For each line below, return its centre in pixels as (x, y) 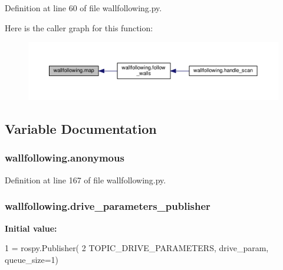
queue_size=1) (32, 259)
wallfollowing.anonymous (65, 158)
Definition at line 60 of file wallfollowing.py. (83, 8)
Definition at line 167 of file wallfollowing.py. (85, 180)
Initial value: (31, 228)
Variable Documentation (81, 129)
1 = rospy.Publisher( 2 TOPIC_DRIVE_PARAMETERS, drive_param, (137, 248)
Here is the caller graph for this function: (79, 27)
